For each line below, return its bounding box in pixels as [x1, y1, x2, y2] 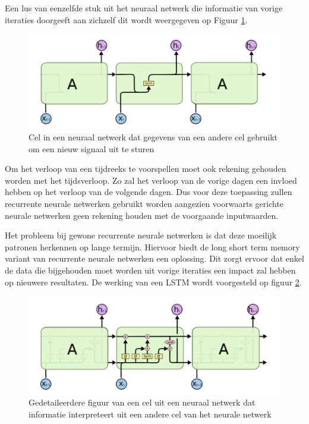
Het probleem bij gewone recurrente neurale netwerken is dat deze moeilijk [5, 229, 277, 241]
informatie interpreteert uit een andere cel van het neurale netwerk [29, 407, 272, 420]
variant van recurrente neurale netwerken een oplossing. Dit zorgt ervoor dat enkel [5, 252, 304, 265]
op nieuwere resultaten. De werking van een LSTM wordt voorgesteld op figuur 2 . [5, 275, 302, 288]
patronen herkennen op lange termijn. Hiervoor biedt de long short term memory [5, 240, 300, 253]
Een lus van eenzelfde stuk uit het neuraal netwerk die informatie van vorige [5, 2, 283, 14]
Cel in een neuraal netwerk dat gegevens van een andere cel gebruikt [29, 131, 278, 143]
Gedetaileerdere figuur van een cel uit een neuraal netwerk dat [29, 396, 256, 409]
